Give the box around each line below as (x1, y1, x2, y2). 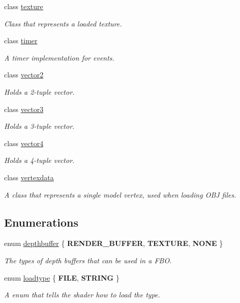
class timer (4, 35, 38, 46)
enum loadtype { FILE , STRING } (4, 272, 119, 283)
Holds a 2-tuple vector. (4, 86, 75, 97)
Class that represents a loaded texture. (4, 18, 122, 29)
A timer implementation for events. (4, 52, 114, 63)
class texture (4, 1, 43, 11)
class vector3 (4, 103, 44, 114)
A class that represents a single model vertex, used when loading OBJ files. (4, 189, 236, 200)
